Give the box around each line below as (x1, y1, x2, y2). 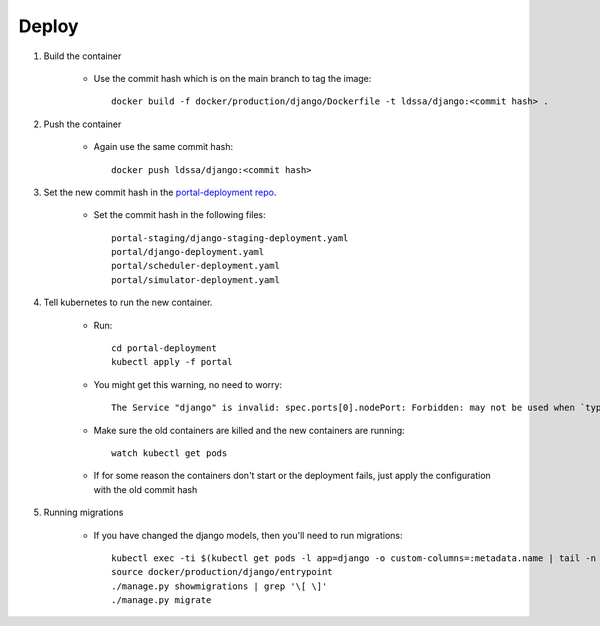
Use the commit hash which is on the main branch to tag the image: (93, 72, 372, 84)
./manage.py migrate (111, 595, 212, 606)
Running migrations (43, 506, 124, 519)
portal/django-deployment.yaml (111, 246, 265, 258)
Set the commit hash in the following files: (93, 209, 267, 221)
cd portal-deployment (111, 343, 217, 354)
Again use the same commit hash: (93, 141, 234, 153)
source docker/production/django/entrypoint (111, 566, 334, 578)
